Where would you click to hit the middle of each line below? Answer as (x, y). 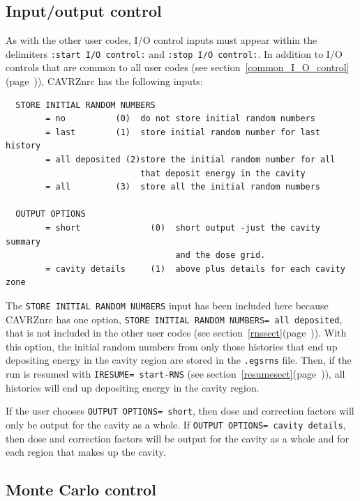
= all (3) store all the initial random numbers (183, 187)
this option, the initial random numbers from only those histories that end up (172, 346)
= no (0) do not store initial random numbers (180, 119)
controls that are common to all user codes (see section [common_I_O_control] (178, 67)
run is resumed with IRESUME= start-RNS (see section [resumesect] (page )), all (175, 374)
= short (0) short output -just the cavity (183, 228)
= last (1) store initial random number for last (183, 132)
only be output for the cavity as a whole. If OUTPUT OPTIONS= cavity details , (176, 425)
